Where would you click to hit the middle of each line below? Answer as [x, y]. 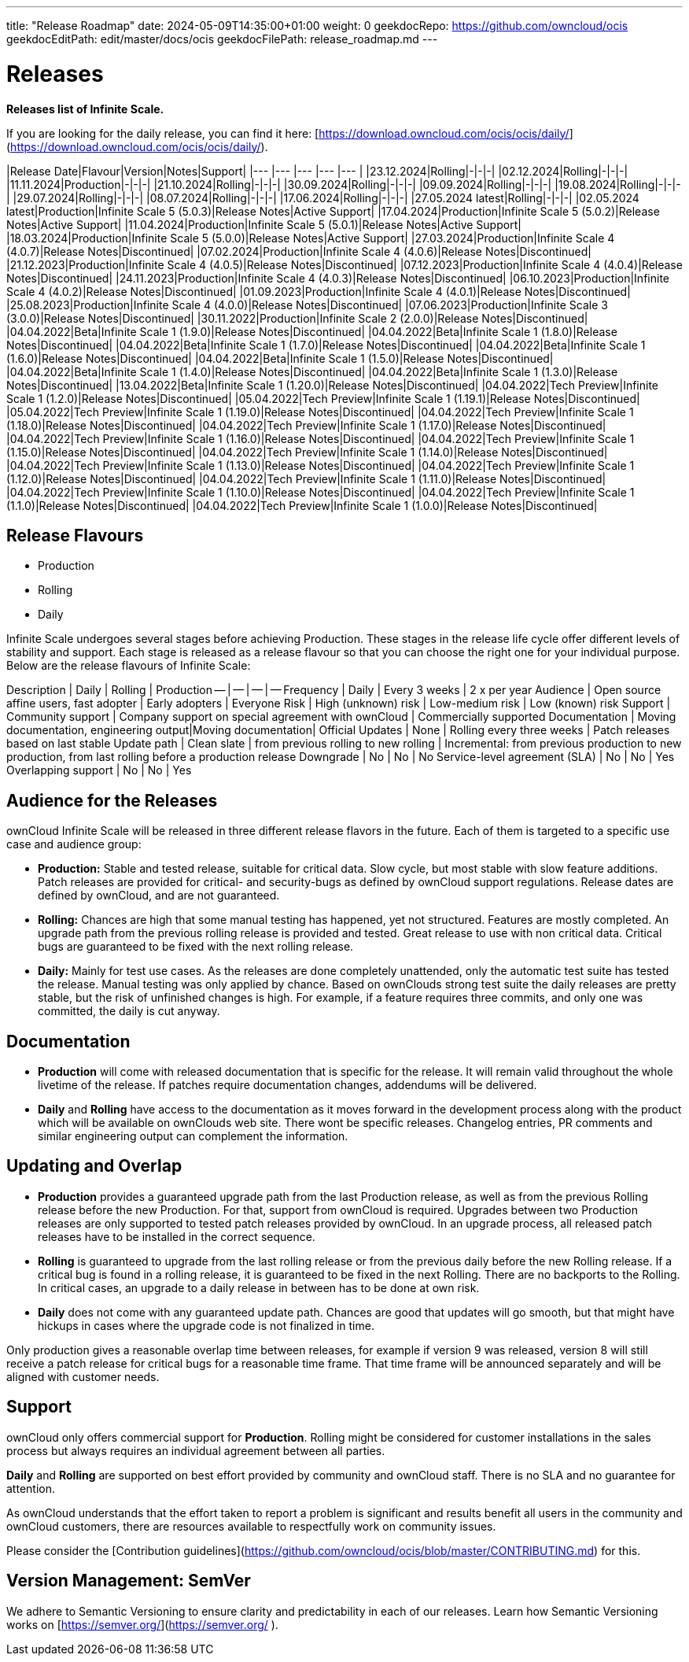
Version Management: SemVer [129, 1581]
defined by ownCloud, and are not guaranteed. [159, 896]
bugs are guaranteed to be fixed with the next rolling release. [196, 947]
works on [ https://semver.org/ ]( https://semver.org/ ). [142, 1624]
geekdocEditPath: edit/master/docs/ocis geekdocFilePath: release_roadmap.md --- [222, 39]
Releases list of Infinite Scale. [85, 109]
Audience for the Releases [112, 800]
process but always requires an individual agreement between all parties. [196, 1450]
